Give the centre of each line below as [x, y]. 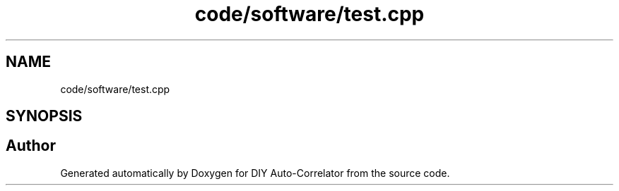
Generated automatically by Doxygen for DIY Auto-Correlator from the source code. [255, 173]
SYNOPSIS [44, 116]
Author [31, 146]
